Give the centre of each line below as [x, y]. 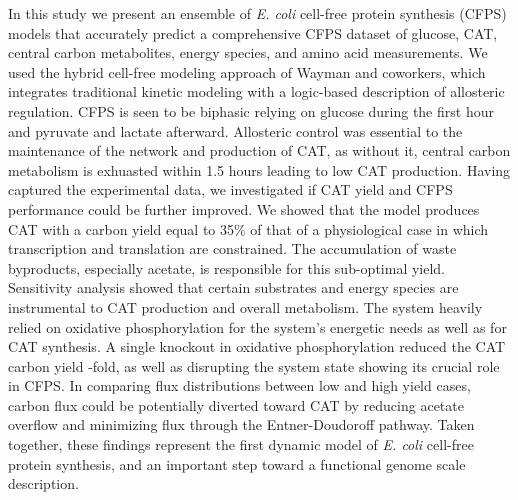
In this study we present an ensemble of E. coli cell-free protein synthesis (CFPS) [257, 13]
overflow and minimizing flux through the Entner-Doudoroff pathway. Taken [241, 424]
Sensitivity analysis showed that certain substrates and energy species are [233, 287]
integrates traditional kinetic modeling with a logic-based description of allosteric [256, 91]
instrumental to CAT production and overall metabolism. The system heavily [245, 306]
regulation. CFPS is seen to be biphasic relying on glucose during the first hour [251, 110]
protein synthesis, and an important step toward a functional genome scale [237, 463]
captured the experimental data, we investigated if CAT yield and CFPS [230, 189]
